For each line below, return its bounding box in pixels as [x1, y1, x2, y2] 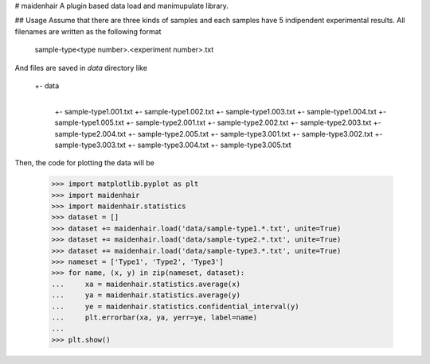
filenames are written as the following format [14, 26, 162, 36]
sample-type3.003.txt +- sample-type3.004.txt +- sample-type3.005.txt [54, 140, 291, 149]
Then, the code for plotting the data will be [14, 158, 154, 168]
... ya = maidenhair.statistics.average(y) [51, 291, 240, 300]
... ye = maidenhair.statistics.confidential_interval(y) [51, 302, 299, 311]
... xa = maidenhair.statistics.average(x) [51, 279, 240, 288]
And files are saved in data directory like [14, 63, 147, 72]
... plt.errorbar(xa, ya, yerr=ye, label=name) [51, 312, 258, 322]
